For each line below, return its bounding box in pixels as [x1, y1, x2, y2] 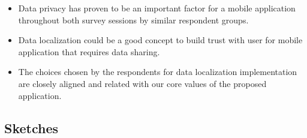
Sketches [4, 118, 59, 137]
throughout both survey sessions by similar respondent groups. [18, 13, 249, 26]
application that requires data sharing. [18, 45, 160, 58]
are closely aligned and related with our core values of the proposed [18, 77, 267, 89]
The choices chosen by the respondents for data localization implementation [18, 65, 297, 78]
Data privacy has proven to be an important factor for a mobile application [18, 2, 296, 14]
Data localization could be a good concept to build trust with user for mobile [18, 34, 303, 46]
